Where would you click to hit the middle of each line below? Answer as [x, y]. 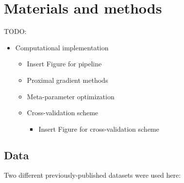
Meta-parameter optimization [71, 96]
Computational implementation [62, 47]
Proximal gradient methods [67, 80]
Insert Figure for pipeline [64, 64]
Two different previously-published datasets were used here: [92, 175]
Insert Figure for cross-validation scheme [99, 129]
